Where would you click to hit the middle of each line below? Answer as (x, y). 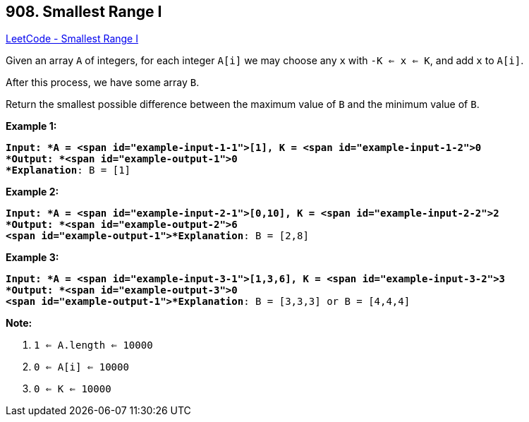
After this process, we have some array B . (103, 83)
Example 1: (31, 126)
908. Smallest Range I (84, 12)
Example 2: (32, 192)
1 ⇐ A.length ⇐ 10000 (93, 345)
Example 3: (32, 258)
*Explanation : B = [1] (68, 170)
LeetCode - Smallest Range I (72, 39)
